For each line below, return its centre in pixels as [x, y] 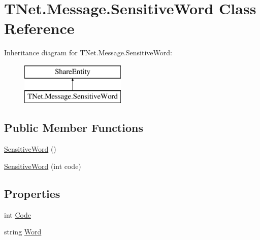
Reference [39, 28]
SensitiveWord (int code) [43, 166]
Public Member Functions [74, 128]
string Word [23, 232]
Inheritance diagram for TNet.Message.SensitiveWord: [88, 53]
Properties [32, 193]
